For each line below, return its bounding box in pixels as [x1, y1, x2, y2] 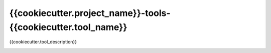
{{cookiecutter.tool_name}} [9, 21, 127, 32]
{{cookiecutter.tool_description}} [9, 39, 77, 45]
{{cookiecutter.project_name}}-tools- [9, 7, 171, 18]
